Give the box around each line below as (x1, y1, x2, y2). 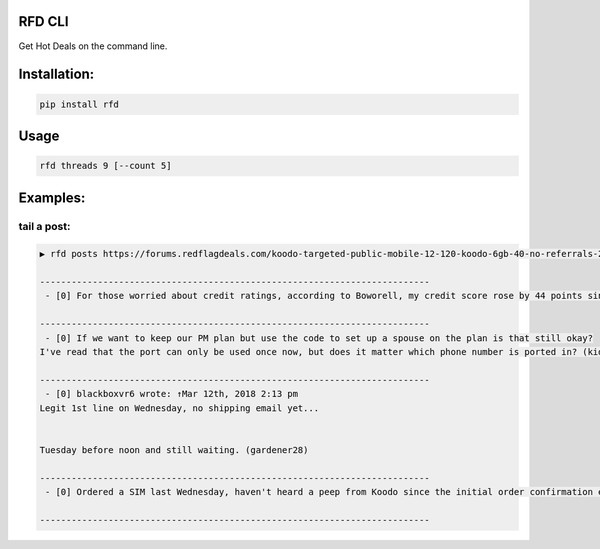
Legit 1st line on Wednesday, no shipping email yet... (39, 402, 320, 414)
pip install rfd (39, 98, 120, 110)
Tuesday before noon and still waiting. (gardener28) (39, 444, 309, 455)
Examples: (18, 189, 86, 206)
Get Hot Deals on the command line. (18, 40, 168, 52)
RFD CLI (18, 13, 69, 30)
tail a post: (18, 220, 71, 234)
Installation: (18, 66, 95, 83)
